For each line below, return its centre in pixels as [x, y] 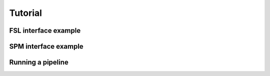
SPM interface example [46, 46]
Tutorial [26, 13]
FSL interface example [45, 31]
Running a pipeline [39, 62]
